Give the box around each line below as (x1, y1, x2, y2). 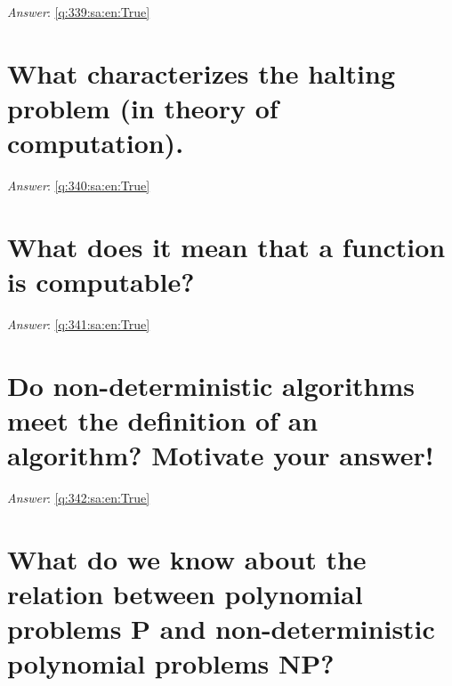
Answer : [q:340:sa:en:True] (7, 176, 150, 195)
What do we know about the (7, 540, 367, 577)
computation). (7, 125, 184, 161)
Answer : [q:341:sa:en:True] (7, 315, 150, 333)
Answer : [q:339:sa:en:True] (7, 3, 150, 20)
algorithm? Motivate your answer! (7, 437, 434, 473)
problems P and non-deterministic (7, 610, 435, 647)
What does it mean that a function (7, 228, 446, 264)
